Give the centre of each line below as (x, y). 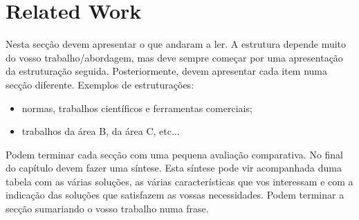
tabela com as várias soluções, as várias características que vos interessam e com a (179, 181)
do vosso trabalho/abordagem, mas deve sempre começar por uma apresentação (174, 57)
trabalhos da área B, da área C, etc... (101, 131)
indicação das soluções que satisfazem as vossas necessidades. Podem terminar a (175, 195)
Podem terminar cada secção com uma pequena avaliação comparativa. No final (175, 154)
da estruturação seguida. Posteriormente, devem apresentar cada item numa (167, 71)
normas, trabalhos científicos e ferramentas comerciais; (137, 108)
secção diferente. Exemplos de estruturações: (100, 84)
